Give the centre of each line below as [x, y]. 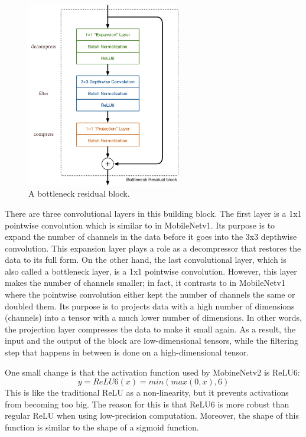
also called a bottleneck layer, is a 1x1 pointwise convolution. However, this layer [151, 271]
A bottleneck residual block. [79, 193]
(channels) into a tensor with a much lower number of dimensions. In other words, [154, 317]
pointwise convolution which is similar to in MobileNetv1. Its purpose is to [140, 225]
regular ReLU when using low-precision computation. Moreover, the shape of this [152, 415]
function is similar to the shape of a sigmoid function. [102, 427]
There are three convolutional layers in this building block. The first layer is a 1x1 [153, 213]
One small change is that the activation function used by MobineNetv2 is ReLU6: [152, 372]
